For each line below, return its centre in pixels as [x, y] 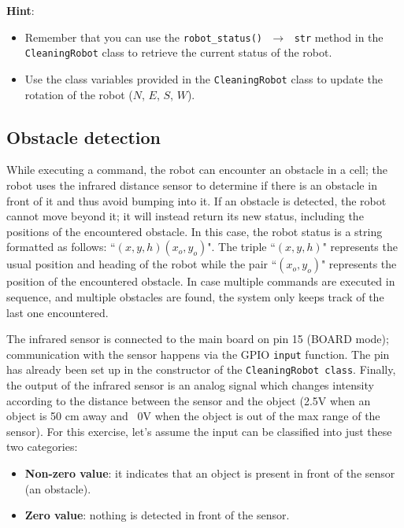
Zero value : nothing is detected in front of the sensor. [157, 515]
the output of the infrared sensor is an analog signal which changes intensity [190, 385]
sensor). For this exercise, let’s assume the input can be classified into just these [199, 431]
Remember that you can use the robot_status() [143, 37]
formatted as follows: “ [61, 247]
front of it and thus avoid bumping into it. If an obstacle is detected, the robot [196, 200]
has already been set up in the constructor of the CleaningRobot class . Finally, [201, 369]
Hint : [20, 10]
